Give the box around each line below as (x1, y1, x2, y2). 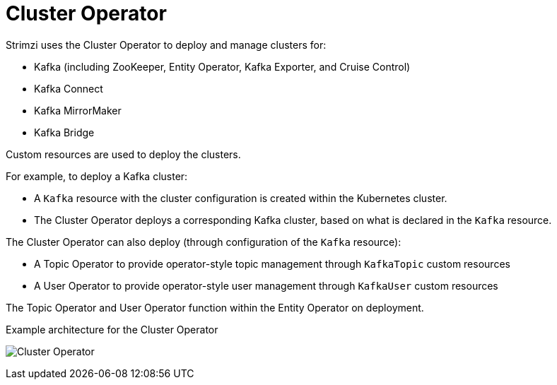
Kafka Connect (34, 82, 103, 95)
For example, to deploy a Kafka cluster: (6, 170, 188, 182)
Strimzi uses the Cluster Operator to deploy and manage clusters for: (6, 38, 327, 51)
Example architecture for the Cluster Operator (6, 323, 218, 336)
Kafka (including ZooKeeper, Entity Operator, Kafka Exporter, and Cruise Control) (34, 60, 411, 73)
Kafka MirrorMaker (34, 104, 122, 117)
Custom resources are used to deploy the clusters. (6, 148, 241, 160)
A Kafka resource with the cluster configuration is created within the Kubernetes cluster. (34, 191, 447, 204)
